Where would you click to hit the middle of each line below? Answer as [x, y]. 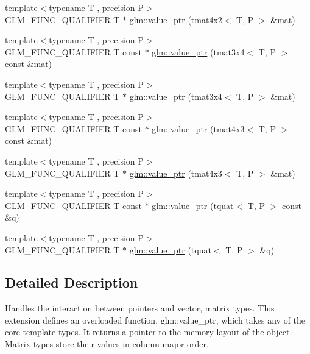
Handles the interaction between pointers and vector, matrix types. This [140, 308]
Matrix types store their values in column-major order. [107, 344]
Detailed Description [72, 282]
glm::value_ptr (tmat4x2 [176, 19]
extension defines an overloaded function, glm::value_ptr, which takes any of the [155, 320]
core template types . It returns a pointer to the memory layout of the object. [149, 332]
